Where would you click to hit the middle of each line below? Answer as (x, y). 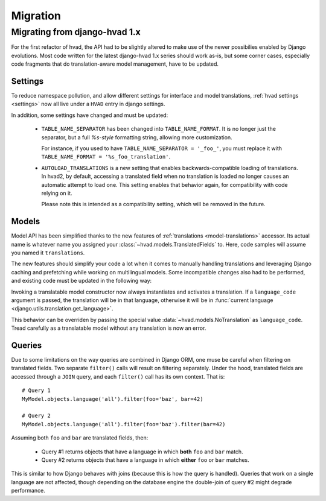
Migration (36, 16)
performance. (28, 491)
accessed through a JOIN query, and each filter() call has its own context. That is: (118, 376)
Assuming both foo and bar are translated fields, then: (80, 438)
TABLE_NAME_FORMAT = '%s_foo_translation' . (106, 157)
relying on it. (57, 193)
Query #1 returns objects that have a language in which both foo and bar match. (142, 452)
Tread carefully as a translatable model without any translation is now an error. (109, 328)
